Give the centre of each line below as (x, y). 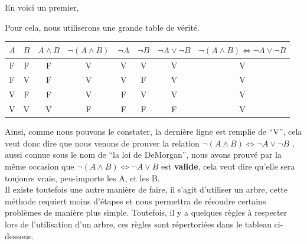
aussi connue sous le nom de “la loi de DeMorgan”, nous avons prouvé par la (143, 154)
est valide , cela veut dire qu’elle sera (228, 166)
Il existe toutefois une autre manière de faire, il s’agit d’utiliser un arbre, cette (146, 189)
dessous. (19, 235)
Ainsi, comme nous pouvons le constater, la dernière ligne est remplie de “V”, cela (153, 131)
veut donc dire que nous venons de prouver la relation (102, 143)
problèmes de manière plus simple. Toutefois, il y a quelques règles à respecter (146, 212)
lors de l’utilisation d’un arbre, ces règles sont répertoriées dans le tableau (138, 224)
